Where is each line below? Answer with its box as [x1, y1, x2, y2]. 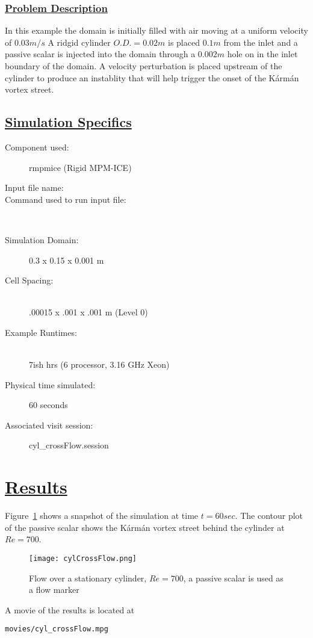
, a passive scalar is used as [183, 571, 284, 584]
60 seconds [29, 398, 68, 411]
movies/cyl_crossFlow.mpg [5, 625, 108, 634]
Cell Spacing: [5, 274, 54, 286]
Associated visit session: [5, 418, 93, 431]
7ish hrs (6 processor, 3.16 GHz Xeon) [29, 358, 170, 371]
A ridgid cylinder [48, 36, 111, 48]
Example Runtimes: [5, 326, 77, 338]
